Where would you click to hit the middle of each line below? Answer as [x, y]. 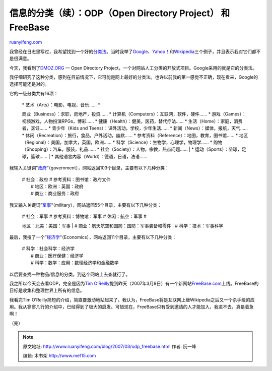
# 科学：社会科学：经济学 [48, 249]
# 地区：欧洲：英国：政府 [57, 186]
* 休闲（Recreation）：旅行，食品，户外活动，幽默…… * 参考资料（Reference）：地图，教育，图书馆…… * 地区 [135, 135]
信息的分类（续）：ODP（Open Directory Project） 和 [120, 13]
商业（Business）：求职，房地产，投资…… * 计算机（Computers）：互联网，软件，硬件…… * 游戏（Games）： [134, 114]
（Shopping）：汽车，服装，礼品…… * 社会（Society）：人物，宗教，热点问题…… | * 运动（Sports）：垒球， [132, 149]
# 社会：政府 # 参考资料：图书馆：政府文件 [66, 179]
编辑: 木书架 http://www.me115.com [59, 356]
